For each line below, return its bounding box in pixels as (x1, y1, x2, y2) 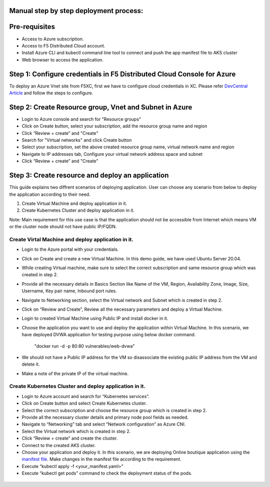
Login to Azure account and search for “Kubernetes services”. (21, 393, 149, 399)
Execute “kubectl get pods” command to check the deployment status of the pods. (21, 470, 192, 477)
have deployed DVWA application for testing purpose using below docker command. (21, 332, 196, 338)
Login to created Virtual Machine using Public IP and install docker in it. (21, 315, 168, 322)
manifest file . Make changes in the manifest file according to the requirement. (21, 456, 182, 462)
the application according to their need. (9, 191, 90, 197)
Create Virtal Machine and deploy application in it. (9, 236, 133, 243)
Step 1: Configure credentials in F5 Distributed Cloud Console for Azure (9, 70, 236, 78)
